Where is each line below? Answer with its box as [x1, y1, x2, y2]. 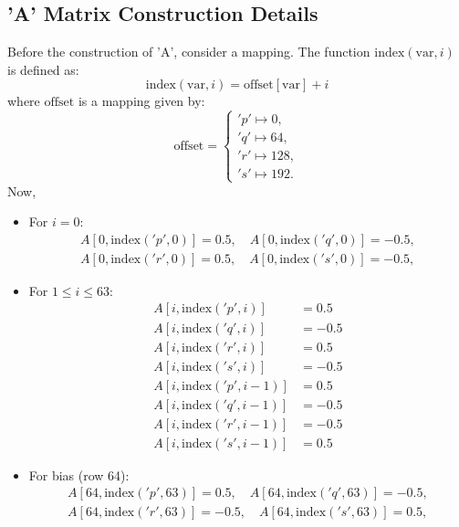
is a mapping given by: [78, 91, 205, 111]
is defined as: [7, 59, 79, 79]
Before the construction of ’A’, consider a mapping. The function [7, 42, 370, 61]
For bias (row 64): [28, 465, 130, 484]
